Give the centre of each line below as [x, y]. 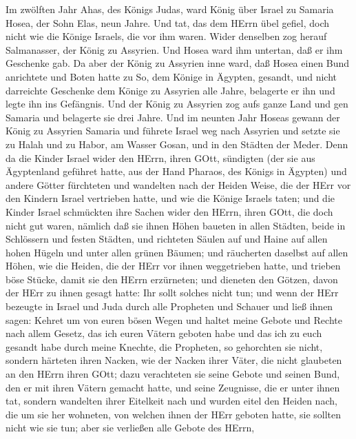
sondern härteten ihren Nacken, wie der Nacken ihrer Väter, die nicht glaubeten [174, 360]
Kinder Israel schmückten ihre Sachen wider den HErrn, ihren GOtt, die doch [169, 211]
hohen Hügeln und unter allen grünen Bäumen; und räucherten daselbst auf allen [177, 252]
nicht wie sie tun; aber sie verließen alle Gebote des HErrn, [130, 428]
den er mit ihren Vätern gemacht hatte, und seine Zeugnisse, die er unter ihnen [173, 387]
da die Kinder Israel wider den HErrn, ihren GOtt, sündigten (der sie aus [160, 157]
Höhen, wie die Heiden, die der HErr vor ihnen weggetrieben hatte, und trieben [173, 266]
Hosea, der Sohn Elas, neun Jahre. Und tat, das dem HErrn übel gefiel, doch [168, 22]
